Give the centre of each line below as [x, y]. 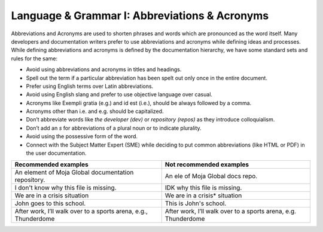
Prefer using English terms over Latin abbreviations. [90, 86]
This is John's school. [196, 203]
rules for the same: [34, 58]
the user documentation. [56, 153]
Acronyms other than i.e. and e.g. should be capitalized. [95, 111]
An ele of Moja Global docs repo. [211, 176]
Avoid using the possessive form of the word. [82, 136]
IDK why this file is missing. [203, 188]
